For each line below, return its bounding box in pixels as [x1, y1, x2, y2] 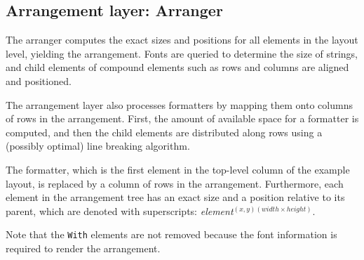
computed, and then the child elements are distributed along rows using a [6, 124, 323, 139]
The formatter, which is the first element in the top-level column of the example [6, 162, 350, 176]
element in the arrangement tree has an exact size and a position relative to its [6, 190, 345, 204]
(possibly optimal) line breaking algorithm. [6, 138, 190, 153]
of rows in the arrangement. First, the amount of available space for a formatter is [6, 111, 359, 126]
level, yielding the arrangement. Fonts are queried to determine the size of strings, [6, 46, 358, 60]
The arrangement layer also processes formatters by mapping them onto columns [6, 97, 353, 112]
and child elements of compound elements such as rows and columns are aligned [6, 60, 349, 74]
